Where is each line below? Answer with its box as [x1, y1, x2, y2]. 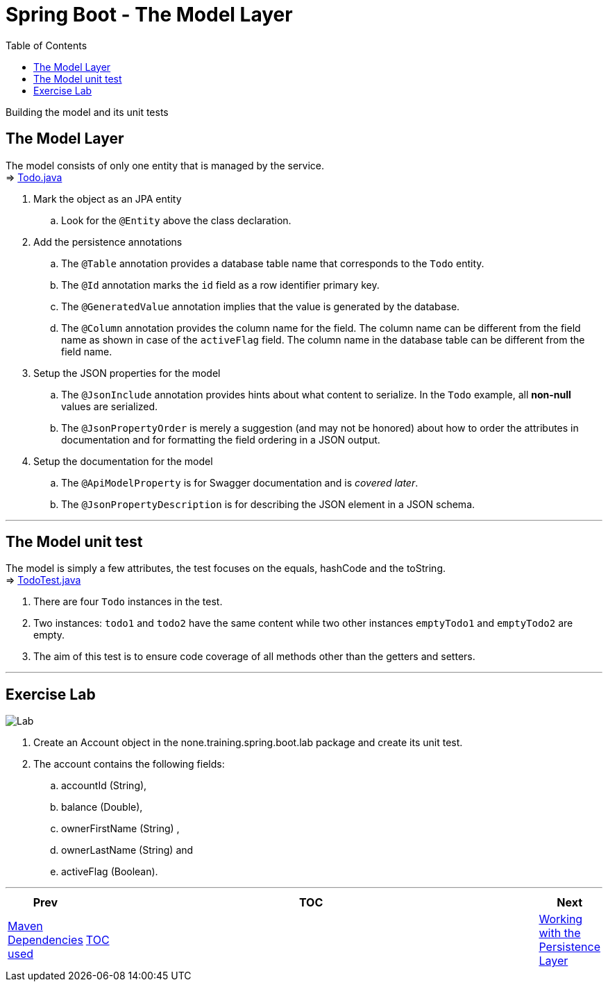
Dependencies [8, 933, 83, 947]
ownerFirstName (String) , [61, 822, 180, 835]
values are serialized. [61, 400, 158, 412]
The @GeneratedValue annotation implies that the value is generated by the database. [61, 300, 460, 312]
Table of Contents [6, 39, 87, 51]
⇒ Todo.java [6, 171, 62, 183]
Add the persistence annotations [33, 235, 183, 248]
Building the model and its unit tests [6, 106, 169, 118]
